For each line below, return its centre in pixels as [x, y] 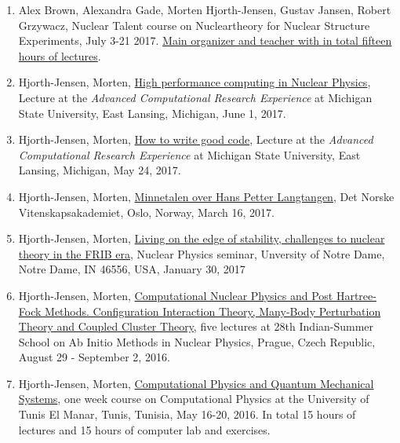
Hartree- [356, 295]
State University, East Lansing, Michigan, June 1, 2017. [152, 113]
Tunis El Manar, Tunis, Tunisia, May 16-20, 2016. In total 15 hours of [187, 414]
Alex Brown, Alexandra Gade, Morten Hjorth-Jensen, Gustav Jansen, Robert [205, 9]
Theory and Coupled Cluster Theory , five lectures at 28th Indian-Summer [196, 326]
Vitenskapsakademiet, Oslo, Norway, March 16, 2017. [146, 212]
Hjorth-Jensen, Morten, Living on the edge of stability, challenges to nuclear [202, 238]
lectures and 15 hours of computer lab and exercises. [144, 429]
